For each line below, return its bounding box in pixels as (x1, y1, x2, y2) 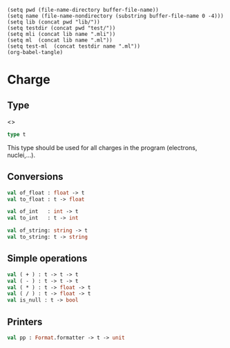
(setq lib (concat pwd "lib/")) (7, 19, 100, 26)
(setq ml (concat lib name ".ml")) (7, 37, 113, 44)
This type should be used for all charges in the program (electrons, (7, 143, 198, 152)
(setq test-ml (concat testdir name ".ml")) (7, 43, 140, 50)
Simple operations (7, 253, 88, 264)
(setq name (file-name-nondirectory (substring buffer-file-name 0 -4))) (7, 12, 224, 19)
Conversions (7, 171, 64, 183)
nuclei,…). (7, 151, 36, 159)
